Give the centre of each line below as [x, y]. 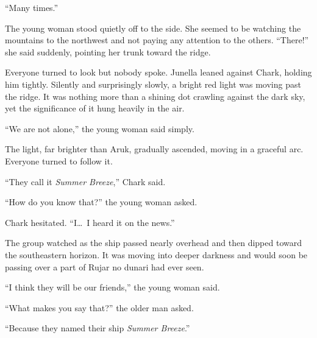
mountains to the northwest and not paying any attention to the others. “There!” [157, 40]
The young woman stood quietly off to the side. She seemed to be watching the [153, 28]
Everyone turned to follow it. [59, 160]
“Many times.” [32, 7]
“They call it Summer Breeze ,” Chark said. [85, 181]
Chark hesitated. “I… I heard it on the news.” [90, 222]
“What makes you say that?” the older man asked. [99, 307]
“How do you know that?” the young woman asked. [101, 202]
